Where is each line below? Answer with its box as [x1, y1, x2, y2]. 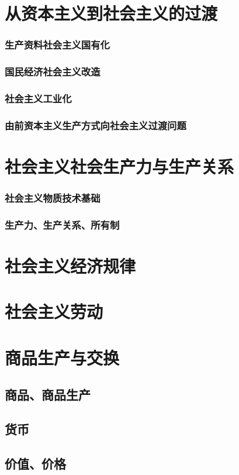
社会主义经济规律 [5, 254, 136, 277]
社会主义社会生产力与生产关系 [5, 154, 234, 178]
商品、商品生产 [5, 385, 91, 404]
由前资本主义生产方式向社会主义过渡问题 [5, 118, 186, 132]
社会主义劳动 [5, 300, 103, 323]
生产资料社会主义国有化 [5, 37, 110, 52]
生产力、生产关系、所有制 [5, 217, 120, 232]
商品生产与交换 [5, 345, 120, 369]
